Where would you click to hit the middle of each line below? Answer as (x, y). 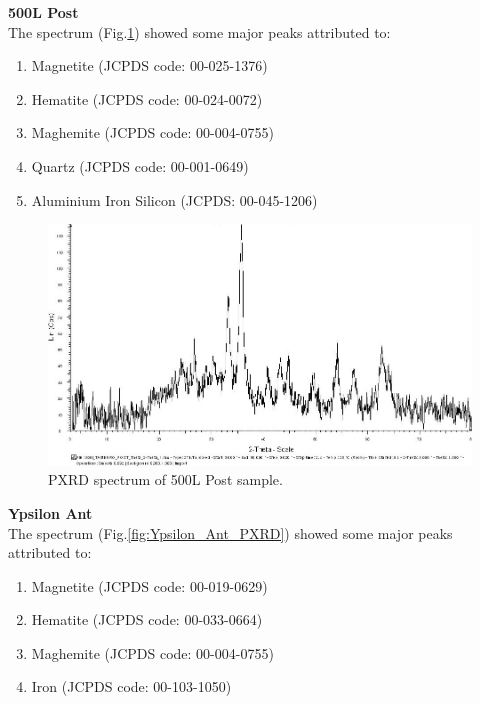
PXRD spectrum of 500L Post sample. (165, 479)
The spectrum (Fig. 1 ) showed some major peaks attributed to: (199, 31)
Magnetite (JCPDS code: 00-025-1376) (149, 65)
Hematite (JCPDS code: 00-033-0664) (147, 619)
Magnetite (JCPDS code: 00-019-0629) (149, 585)
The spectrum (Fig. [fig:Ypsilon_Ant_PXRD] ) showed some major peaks (230, 532)
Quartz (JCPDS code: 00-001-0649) (140, 165)
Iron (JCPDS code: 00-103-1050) (131, 686)
